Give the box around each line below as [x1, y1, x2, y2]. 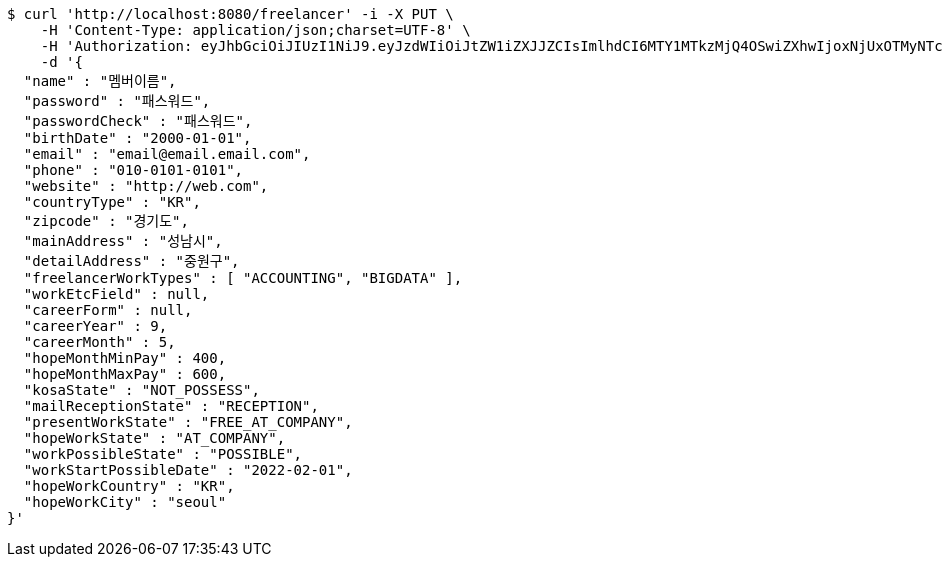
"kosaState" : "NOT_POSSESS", [23, 382, 260, 398]
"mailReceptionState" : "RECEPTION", [23, 398, 319, 414]
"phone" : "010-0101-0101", [23, 162, 244, 178]
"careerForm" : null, [23, 302, 193, 318]
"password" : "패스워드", [23, 93, 211, 109]
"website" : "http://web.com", [23, 178, 269, 194]
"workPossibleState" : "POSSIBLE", [23, 446, 303, 462]
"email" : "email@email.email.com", [23, 146, 311, 162]
